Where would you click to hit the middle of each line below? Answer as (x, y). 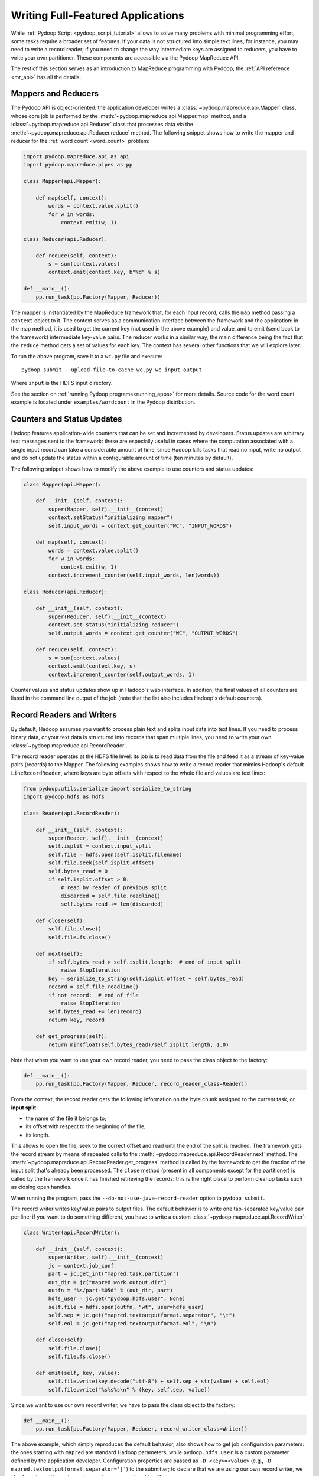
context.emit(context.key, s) (92, 666)
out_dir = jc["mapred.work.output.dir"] (108, 1282)
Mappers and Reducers (55, 94)
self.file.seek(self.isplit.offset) (101, 863)
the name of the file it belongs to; (66, 1118)
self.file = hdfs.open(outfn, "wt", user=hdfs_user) (126, 1307)
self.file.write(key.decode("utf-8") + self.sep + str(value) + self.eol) (159, 1381)
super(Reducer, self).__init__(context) (108, 616)
